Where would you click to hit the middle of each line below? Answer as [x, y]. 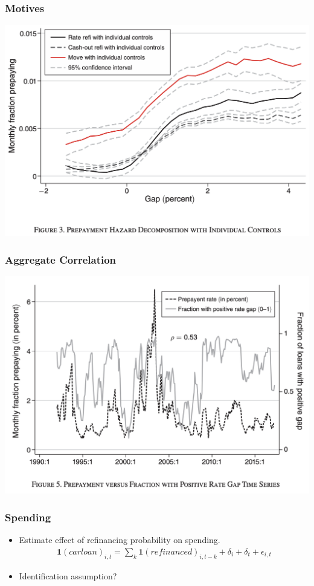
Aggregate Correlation [61, 259]
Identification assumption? [68, 575]
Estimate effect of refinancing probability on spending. [120, 540]
